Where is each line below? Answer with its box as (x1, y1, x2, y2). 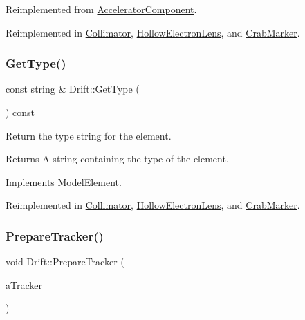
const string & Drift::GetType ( (6, 82, 140, 96)
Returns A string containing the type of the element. (6, 151, 229, 166)
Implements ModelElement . (6, 174, 122, 189)
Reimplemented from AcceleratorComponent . (6, 2, 197, 16)
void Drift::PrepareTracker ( (6, 254, 124, 269)
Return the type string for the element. (6, 128, 172, 142)
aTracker (6, 277, 42, 292)
